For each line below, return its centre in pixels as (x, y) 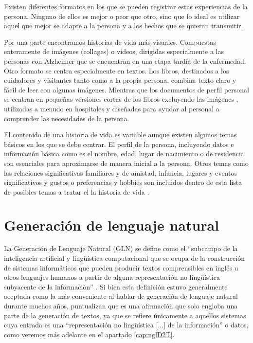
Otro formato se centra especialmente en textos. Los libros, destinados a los (117, 70)
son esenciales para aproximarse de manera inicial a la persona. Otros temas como (126, 163)
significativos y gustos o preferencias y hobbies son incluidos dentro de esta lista (123, 182)
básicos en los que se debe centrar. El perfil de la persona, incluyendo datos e (119, 144)
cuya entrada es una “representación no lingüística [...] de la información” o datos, (126, 325)
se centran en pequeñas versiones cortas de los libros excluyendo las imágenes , (121, 99)
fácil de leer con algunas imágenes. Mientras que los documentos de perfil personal (126, 89)
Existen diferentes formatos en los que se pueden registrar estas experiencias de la (126, 6)
